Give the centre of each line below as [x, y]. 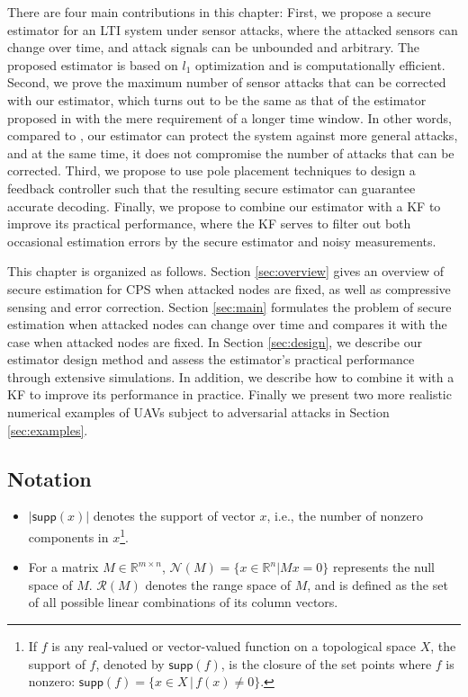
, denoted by [130, 663]
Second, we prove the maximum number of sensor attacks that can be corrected [227, 82]
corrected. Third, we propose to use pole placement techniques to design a [211, 170]
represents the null [383, 567]
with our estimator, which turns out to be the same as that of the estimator [217, 99]
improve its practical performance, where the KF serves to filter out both [209, 223]
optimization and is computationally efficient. [320, 64]
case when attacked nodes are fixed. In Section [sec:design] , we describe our [215, 341]
